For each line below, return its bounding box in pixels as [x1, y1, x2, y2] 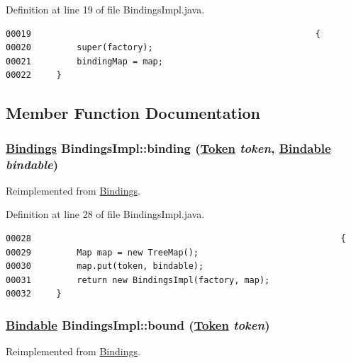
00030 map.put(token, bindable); [6, 261, 204, 272]
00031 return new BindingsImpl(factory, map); [6, 275, 270, 285]
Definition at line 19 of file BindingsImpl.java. [6, 2, 205, 16]
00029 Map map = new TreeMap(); [6, 247, 199, 258]
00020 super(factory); [6, 42, 153, 53]
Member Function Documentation [6, 102, 261, 124]
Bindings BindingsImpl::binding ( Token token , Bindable [6, 139, 331, 156]
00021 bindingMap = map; [6, 56, 163, 67]
